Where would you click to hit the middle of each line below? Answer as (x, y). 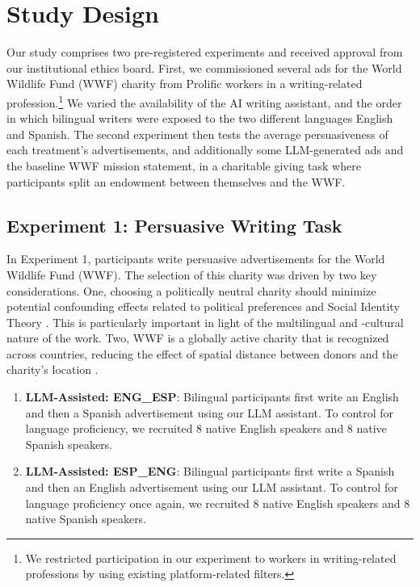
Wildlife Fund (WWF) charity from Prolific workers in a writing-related (185, 84)
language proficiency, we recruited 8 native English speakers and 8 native (206, 428)
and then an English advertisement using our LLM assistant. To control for (212, 487)
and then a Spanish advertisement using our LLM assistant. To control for (210, 412)
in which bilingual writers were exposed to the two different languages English (200, 118)
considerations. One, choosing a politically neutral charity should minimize (191, 290)
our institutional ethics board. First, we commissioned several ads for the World (204, 67)
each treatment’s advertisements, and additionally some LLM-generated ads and (205, 150)
